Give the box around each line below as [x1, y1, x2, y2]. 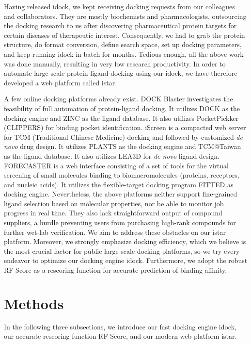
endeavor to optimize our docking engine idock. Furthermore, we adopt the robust [4, 255, 248, 265]
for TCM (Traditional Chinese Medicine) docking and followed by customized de [4, 131, 243, 142]
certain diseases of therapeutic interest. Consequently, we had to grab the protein [4, 30, 245, 40]
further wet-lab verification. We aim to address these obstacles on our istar [4, 227, 226, 237]
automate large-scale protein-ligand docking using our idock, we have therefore [4, 68, 237, 78]
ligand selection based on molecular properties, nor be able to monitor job [4, 198, 224, 208]
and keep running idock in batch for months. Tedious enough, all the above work [4, 49, 244, 59]
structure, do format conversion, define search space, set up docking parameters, [4, 39, 242, 49]
